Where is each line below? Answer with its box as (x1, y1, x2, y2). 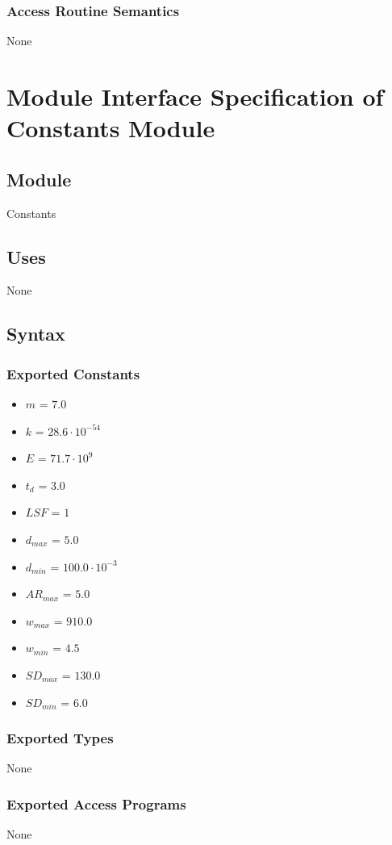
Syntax (6, 321, 65, 346)
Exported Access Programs (6, 793, 186, 814)
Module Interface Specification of (6, 80, 384, 112)
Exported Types (6, 728, 114, 748)
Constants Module (6, 111, 215, 144)
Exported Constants (6, 363, 140, 383)
